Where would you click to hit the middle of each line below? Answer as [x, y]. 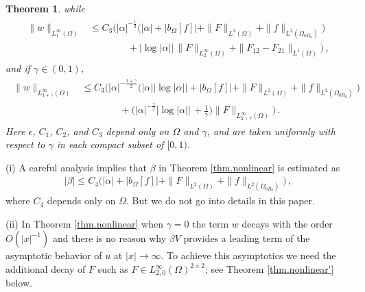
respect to [25, 144]
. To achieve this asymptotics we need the [248, 255]
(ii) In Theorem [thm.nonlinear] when [84, 223]
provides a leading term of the [247, 238]
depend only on [138, 131]
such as [113, 269]
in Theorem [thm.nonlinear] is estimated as [249, 167]
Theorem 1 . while [45, 8]
